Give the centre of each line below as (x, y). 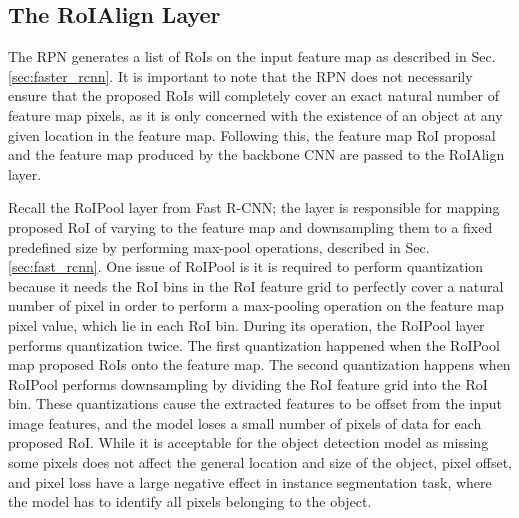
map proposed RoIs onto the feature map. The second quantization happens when (259, 364)
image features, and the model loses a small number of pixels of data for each (245, 422)
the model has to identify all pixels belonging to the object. (190, 501)
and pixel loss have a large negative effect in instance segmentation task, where (250, 481)
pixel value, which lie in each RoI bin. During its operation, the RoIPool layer (246, 324)
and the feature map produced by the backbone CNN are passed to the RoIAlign (256, 154)
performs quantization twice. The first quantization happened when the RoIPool (254, 344)
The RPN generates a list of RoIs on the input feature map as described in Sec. (252, 56)
